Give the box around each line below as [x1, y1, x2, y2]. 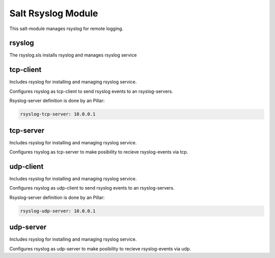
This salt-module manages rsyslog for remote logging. [9, 25, 124, 32]
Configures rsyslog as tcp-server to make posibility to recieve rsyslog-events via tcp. [9, 149, 188, 155]
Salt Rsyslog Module [9, 8, 98, 19]
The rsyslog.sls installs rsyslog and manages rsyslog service [9, 52, 137, 58]
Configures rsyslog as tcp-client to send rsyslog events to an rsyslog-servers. [9, 88, 173, 94]
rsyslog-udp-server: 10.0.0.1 [20, 208, 96, 214]
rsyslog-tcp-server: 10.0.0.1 [20, 111, 96, 117]
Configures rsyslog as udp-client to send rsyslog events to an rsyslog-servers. [9, 185, 175, 191]
